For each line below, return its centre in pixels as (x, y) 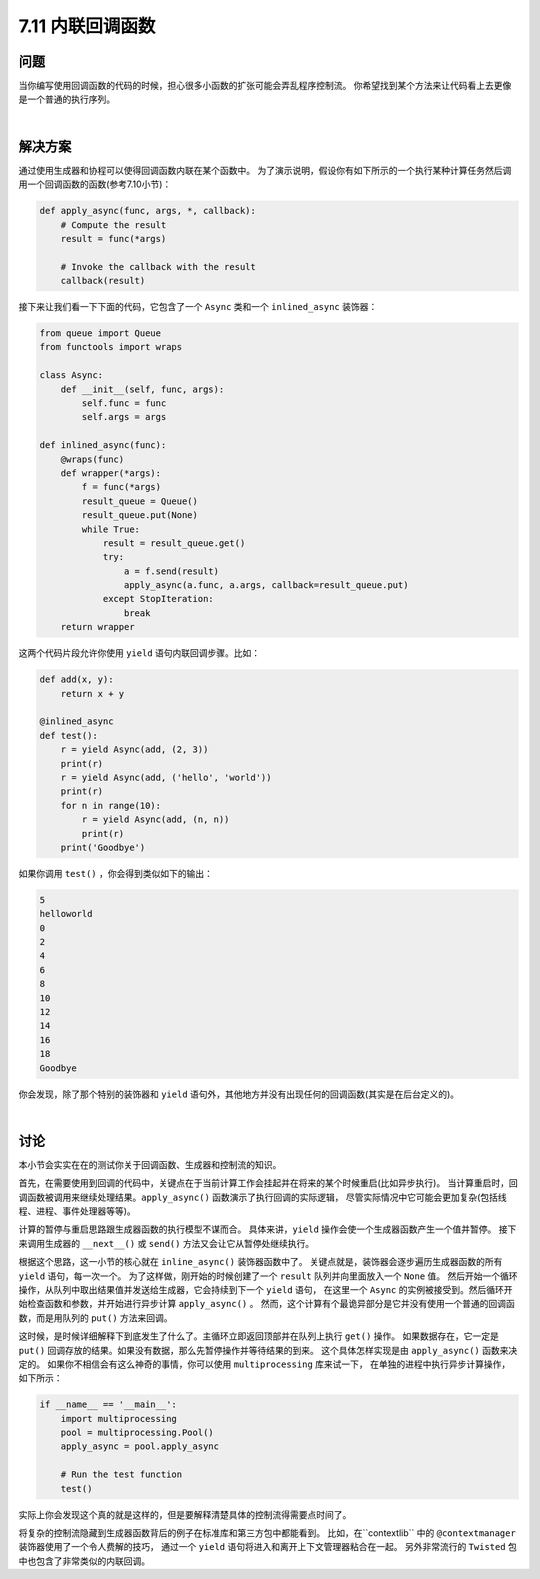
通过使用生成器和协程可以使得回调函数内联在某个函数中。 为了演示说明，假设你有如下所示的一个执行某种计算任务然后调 (265, 170)
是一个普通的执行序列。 (66, 99)
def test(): (69, 735)
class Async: (71, 375)
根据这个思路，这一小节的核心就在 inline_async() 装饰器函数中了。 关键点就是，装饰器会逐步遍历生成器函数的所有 (260, 1262)
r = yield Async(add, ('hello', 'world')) (166, 777)
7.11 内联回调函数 (87, 26)
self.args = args (124, 417)
